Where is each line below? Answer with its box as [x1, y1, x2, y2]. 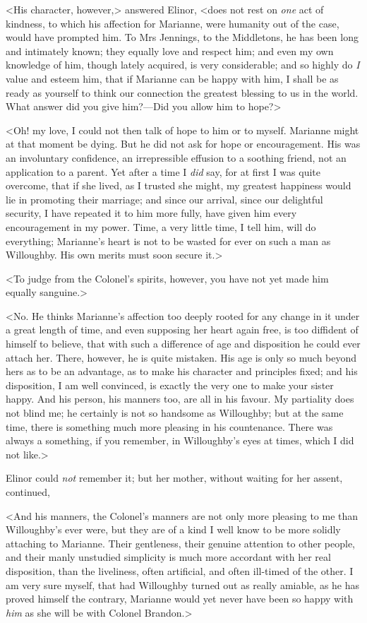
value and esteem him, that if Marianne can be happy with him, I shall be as [6, 71, 339, 85]
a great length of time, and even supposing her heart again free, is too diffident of [6, 322, 359, 337]
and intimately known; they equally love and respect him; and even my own [6, 43, 334, 58]
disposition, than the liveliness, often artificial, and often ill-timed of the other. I [6, 563, 354, 578]
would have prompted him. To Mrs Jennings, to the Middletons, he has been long [6, 30, 359, 44]
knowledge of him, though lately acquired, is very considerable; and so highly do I [6, 57, 360, 72]
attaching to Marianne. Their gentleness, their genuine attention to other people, [6, 535, 355, 550]
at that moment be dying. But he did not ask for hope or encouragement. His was [6, 136, 361, 151]
